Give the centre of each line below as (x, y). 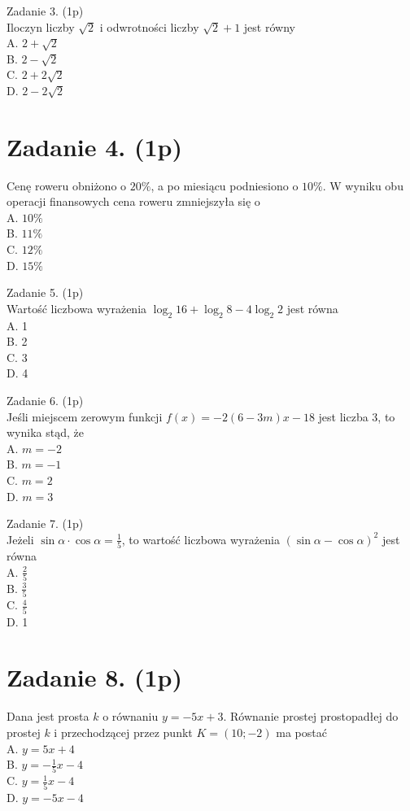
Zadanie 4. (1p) (94, 146)
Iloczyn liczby (41, 26)
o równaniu (131, 716)
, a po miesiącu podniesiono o (225, 185)
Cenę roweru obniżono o (67, 185)
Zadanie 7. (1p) (45, 523)
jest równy (269, 26)
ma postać (301, 732)
